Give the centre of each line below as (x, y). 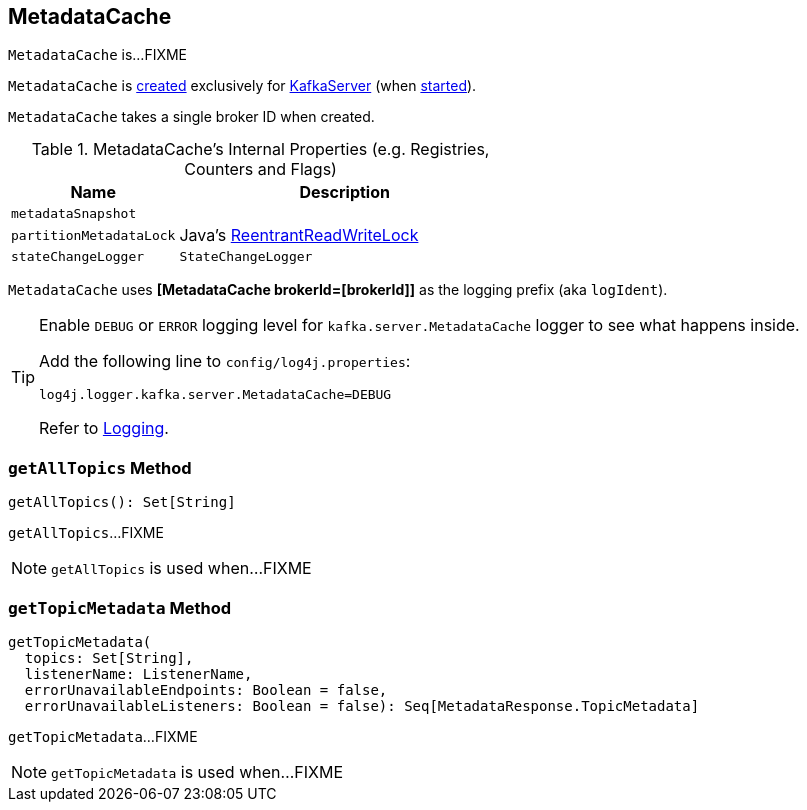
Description (344, 192)
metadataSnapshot (74, 214)
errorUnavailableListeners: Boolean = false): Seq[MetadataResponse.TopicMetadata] (362, 705)
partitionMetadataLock (93, 235)
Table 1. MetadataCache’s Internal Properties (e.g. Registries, (260, 149)
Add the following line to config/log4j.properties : (225, 361)
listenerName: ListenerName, (138, 673)
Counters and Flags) (260, 169)
